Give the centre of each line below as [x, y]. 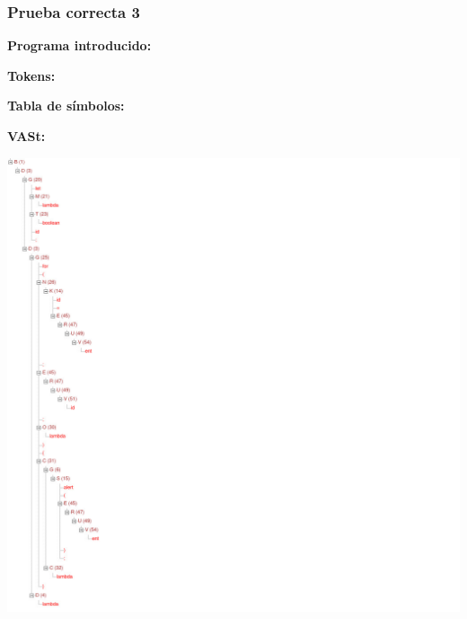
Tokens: [31, 75]
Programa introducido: [79, 45]
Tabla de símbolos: [66, 106]
